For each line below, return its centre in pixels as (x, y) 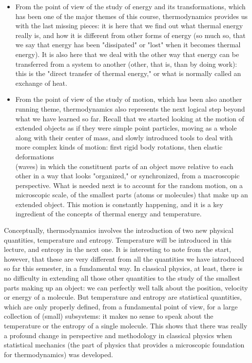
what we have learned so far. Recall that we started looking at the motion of (130, 118)
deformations (35, 156)
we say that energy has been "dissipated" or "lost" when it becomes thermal (128, 45)
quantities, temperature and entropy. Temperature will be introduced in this (118, 239)
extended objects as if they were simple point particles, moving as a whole (126, 128)
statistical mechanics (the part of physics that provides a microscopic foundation (124, 345)
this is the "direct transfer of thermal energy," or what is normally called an (128, 73)
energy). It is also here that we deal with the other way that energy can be (127, 54)
